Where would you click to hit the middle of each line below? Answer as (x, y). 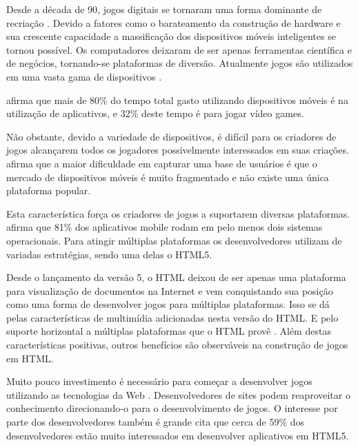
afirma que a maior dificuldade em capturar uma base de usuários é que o (162, 163)
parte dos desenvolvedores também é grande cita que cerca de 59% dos (156, 422)
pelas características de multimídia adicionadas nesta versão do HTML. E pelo (172, 317)
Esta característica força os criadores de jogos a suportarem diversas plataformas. (178, 213)
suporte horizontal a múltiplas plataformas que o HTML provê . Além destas (169, 331)
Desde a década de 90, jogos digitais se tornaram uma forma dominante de (164, 9)
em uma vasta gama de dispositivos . (84, 76)
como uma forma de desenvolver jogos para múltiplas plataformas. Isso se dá (168, 304)
